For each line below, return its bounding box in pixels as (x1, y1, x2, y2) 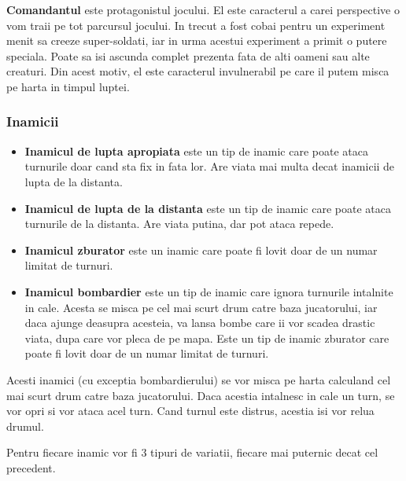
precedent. (6, 459, 56, 475)
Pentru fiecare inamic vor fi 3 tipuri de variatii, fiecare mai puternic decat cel (6, 444, 378, 461)
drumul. (6, 417, 44, 434)
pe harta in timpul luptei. (6, 78, 130, 94)
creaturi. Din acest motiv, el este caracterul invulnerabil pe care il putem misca (6, 63, 389, 79)
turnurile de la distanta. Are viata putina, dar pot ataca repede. (24, 215, 334, 232)
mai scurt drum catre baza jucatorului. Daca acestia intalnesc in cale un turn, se (6, 387, 395, 403)
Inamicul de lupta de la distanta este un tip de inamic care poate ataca (24, 200, 391, 216)
